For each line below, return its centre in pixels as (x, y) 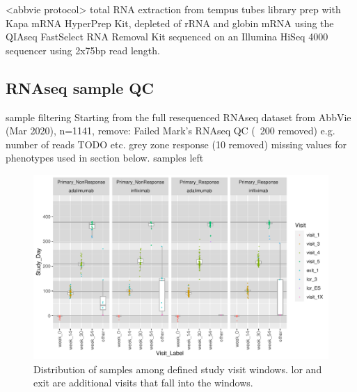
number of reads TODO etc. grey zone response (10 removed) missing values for (176, 144)
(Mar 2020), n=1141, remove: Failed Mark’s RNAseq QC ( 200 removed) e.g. (170, 131)
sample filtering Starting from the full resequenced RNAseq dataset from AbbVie (178, 117)
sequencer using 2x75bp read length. (83, 50)
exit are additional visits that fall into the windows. (143, 383)
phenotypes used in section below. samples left (105, 158)
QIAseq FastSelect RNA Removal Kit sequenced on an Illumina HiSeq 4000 (167, 37)
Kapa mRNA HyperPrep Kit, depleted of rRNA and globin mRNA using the (170, 23)
